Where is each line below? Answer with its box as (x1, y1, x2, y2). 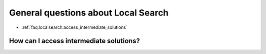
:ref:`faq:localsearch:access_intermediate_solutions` (21, 24, 128, 30)
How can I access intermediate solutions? (9, 37, 140, 45)
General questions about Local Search (9, 7, 169, 18)
